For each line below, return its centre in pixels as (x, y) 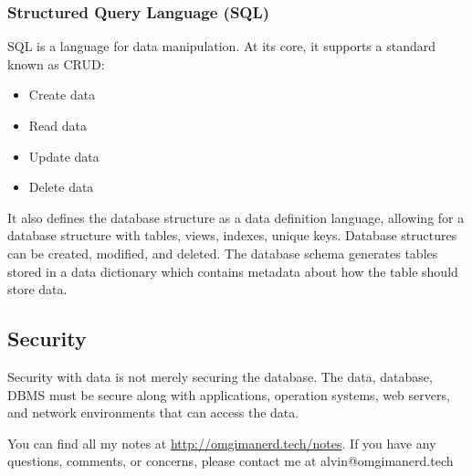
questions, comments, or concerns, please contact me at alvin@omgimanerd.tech (231, 461)
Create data (62, 95)
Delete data (61, 187)
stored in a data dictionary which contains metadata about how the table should (233, 271)
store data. (37, 289)
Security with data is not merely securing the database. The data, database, (220, 376)
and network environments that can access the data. (153, 413)
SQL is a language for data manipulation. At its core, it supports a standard (221, 46)
